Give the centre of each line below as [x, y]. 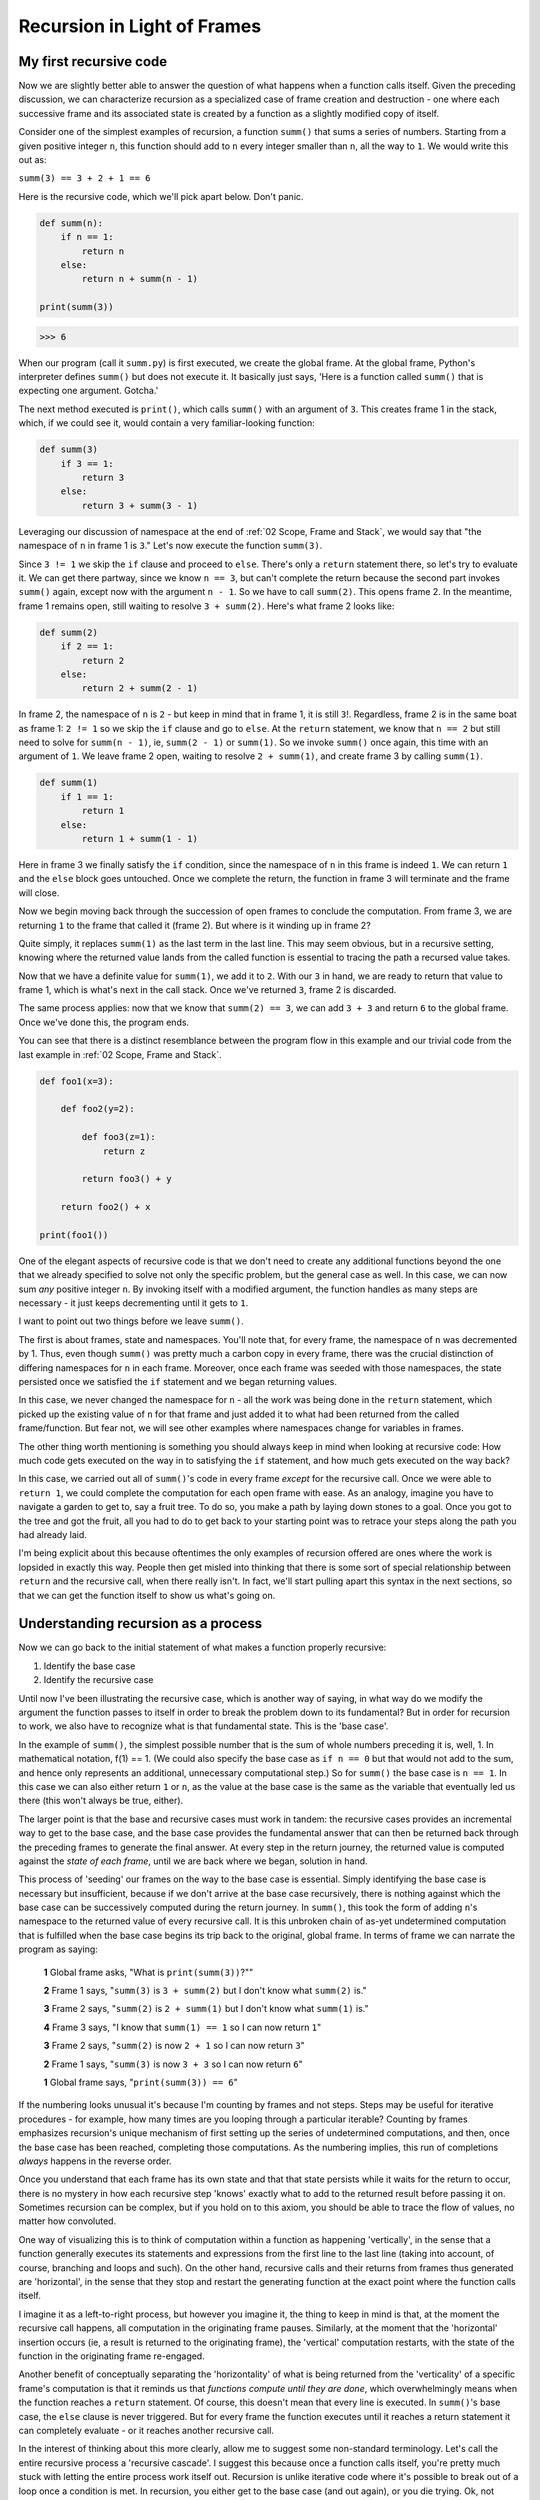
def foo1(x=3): [76, 1081]
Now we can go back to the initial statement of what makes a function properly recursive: [202, 1647]
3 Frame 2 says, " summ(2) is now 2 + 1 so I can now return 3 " [174, 2046]
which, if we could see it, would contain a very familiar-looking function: [166, 423]
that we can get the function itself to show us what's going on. [147, 1595]
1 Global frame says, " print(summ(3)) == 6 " [141, 2082]
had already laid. [52, 1534]
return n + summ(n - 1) [140, 279]
